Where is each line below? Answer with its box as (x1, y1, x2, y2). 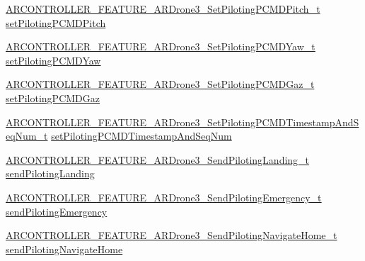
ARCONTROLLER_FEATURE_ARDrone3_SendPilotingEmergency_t (6, 189, 322, 204)
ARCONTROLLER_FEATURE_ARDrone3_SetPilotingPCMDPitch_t (6, 1, 320, 16)
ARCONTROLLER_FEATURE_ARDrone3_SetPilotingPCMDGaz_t (6, 77, 315, 91)
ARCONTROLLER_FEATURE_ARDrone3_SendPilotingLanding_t (6, 152, 310, 167)
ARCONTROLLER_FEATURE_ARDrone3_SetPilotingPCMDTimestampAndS (6, 114, 359, 129)
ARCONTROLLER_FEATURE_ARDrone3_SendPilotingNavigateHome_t (6, 228, 337, 243)
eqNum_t (6, 128, 48, 143)
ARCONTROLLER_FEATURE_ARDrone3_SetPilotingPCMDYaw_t (6, 39, 315, 54)
